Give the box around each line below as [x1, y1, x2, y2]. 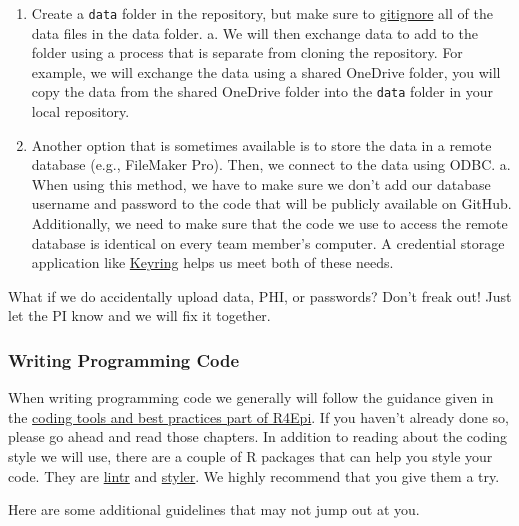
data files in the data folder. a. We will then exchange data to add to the [31, 22, 478, 43]
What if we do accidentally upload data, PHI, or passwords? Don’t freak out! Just [8, 285, 512, 306]
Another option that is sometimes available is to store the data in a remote [31, 134, 492, 155]
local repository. [31, 101, 130, 122]
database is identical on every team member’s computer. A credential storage [31, 232, 505, 253]
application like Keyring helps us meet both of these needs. [31, 252, 394, 273]
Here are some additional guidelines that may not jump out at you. [8, 499, 420, 520]
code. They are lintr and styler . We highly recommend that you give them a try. [8, 465, 500, 486]
